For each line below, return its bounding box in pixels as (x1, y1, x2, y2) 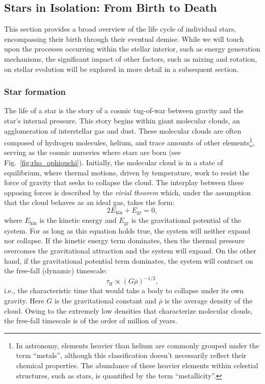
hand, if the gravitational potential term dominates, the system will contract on (4, 255, 253, 266)
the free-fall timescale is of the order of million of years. (4, 315, 177, 326)
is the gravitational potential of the (131, 215, 242, 225)
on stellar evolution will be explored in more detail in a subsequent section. (4, 63, 239, 74)
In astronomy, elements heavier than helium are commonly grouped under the (16, 340, 259, 350)
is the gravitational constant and (54, 295, 156, 305)
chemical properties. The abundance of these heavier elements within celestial (16, 360, 258, 370)
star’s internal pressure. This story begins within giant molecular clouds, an (4, 115, 240, 125)
